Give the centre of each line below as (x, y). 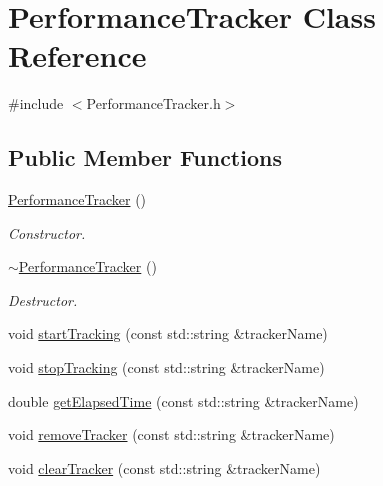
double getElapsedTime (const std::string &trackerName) (183, 400)
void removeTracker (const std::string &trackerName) (171, 434)
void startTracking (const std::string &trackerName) (168, 333)
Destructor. (43, 299)
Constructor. (47, 232)
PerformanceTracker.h (153, 103)
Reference (77, 55)
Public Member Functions (145, 157)
